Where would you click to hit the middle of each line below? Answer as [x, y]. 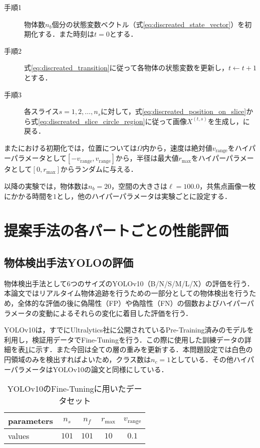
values [19, 436]
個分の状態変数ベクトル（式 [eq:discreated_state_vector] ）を [148, 24]
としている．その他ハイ [209, 359]
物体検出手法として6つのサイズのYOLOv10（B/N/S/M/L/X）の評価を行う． [129, 283]
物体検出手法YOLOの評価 [69, 262]
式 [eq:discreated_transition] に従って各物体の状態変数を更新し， [126, 68]
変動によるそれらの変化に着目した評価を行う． [116, 313]
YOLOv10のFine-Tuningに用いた [67, 389]
